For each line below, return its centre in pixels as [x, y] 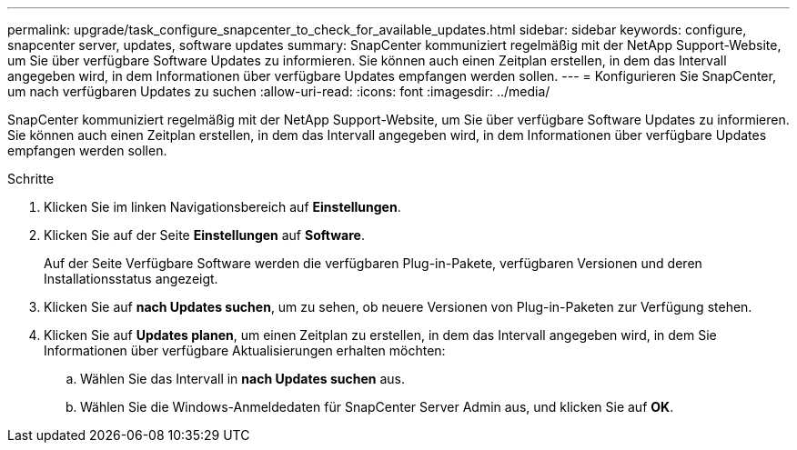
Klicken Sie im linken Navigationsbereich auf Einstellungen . [222, 207]
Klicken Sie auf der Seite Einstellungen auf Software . [204, 235]
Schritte [31, 179]
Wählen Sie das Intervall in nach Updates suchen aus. [243, 379]
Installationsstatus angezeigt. [131, 279]
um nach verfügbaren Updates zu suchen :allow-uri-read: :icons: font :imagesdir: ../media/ [279, 91]
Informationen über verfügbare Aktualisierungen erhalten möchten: [245, 350]
